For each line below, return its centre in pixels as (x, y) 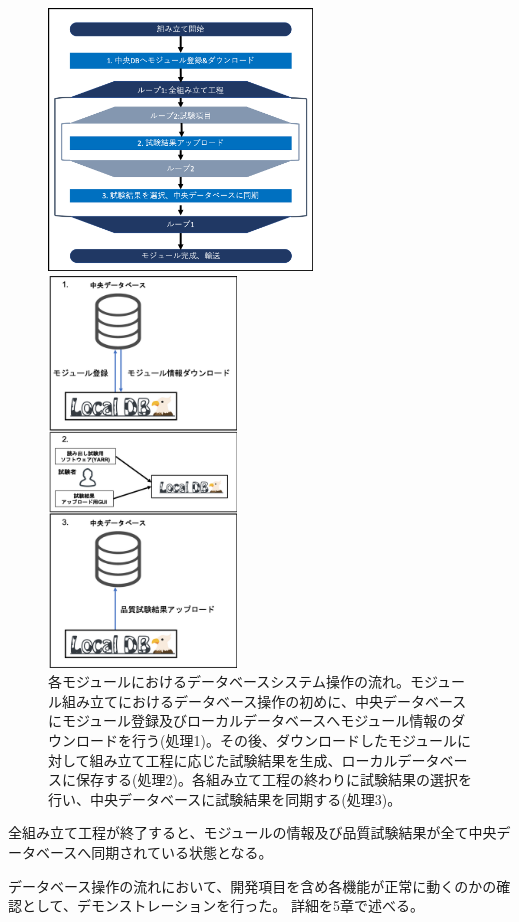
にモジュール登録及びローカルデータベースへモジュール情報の (250, 720)
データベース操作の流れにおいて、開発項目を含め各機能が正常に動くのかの (252, 885)
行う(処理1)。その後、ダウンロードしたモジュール (294, 739)
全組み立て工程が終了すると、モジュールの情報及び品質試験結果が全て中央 (252, 832)
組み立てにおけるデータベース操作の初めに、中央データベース (264, 700)
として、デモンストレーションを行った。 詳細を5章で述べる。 (222, 905)
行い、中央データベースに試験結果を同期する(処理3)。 (225, 798)
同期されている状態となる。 (182, 851)
